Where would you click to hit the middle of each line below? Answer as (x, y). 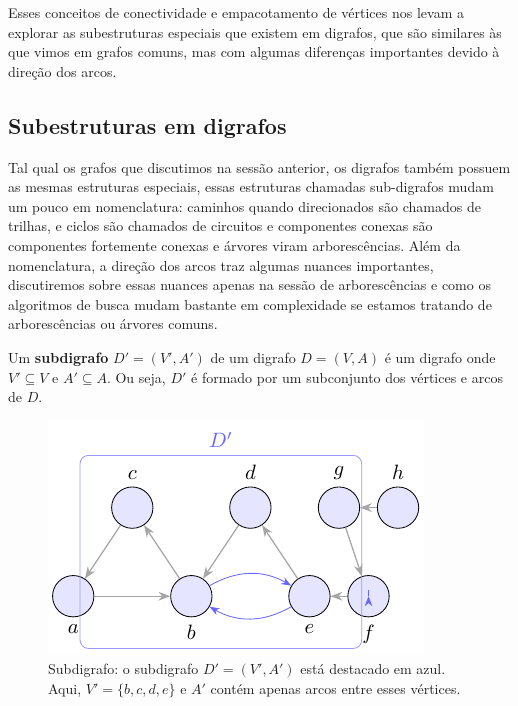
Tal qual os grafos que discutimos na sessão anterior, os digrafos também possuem (259, 166)
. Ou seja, (136, 376)
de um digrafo (253, 356)
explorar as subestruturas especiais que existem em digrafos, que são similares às (255, 31)
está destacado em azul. (373, 668)
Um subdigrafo (58, 356)
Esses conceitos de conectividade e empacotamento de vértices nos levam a (236, 12)
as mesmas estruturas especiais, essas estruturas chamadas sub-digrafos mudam (251, 186)
